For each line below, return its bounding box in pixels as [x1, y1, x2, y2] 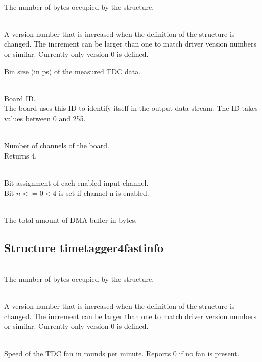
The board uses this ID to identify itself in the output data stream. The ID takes [4, 103, 258, 114]
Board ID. [4, 93, 36, 103]
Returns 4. [4, 150, 37, 161]
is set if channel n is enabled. [58, 187, 149, 198]
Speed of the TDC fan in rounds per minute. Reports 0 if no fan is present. [4, 348, 240, 358]
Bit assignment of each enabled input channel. [4, 177, 149, 188]
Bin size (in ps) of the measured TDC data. [4, 65, 141, 76]
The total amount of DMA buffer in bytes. [4, 214, 137, 225]
